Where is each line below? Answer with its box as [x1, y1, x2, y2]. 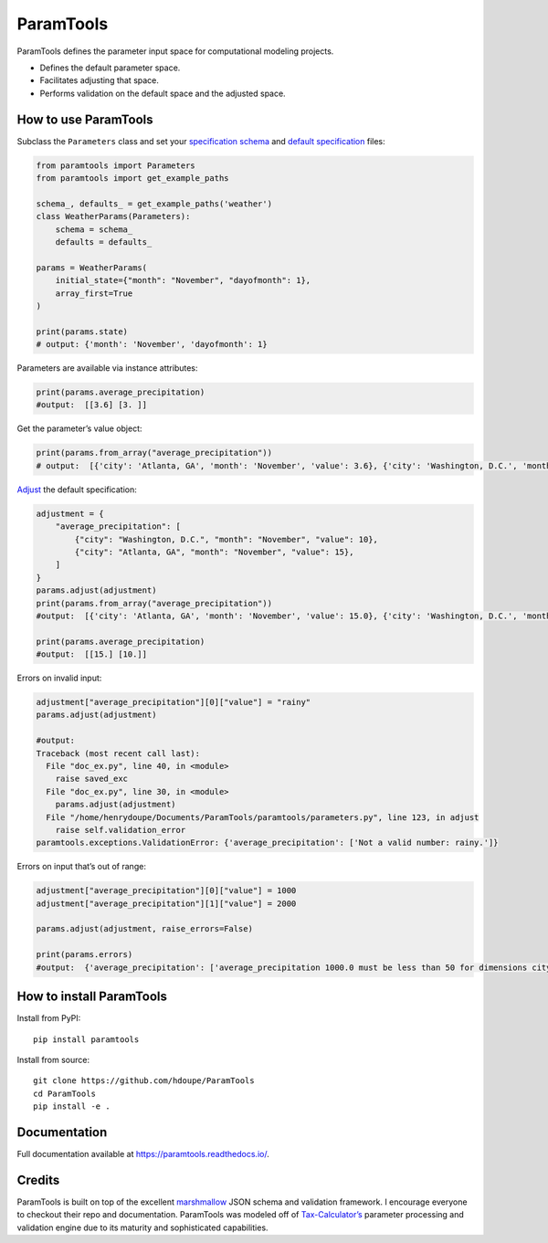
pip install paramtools [33, 1034, 140, 1045]
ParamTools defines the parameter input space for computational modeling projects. [16, 46, 334, 57]
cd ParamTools [33, 1088, 96, 1099]
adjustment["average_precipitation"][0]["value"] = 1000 [36, 886, 297, 896]
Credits [16, 1172, 60, 1187]
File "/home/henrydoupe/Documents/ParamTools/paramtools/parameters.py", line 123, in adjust [46, 812, 479, 822]
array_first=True [55, 288, 133, 299]
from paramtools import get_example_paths [36, 174, 229, 183]
